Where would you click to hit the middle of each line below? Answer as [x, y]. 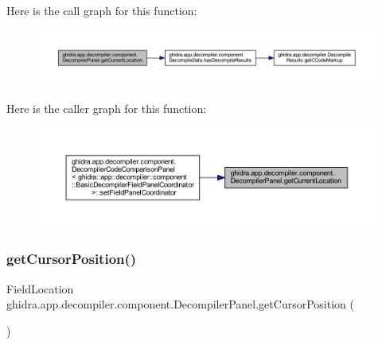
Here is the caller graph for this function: [107, 108]
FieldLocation [40, 288]
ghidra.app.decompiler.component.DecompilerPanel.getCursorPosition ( [180, 304]
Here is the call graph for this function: [102, 10]
